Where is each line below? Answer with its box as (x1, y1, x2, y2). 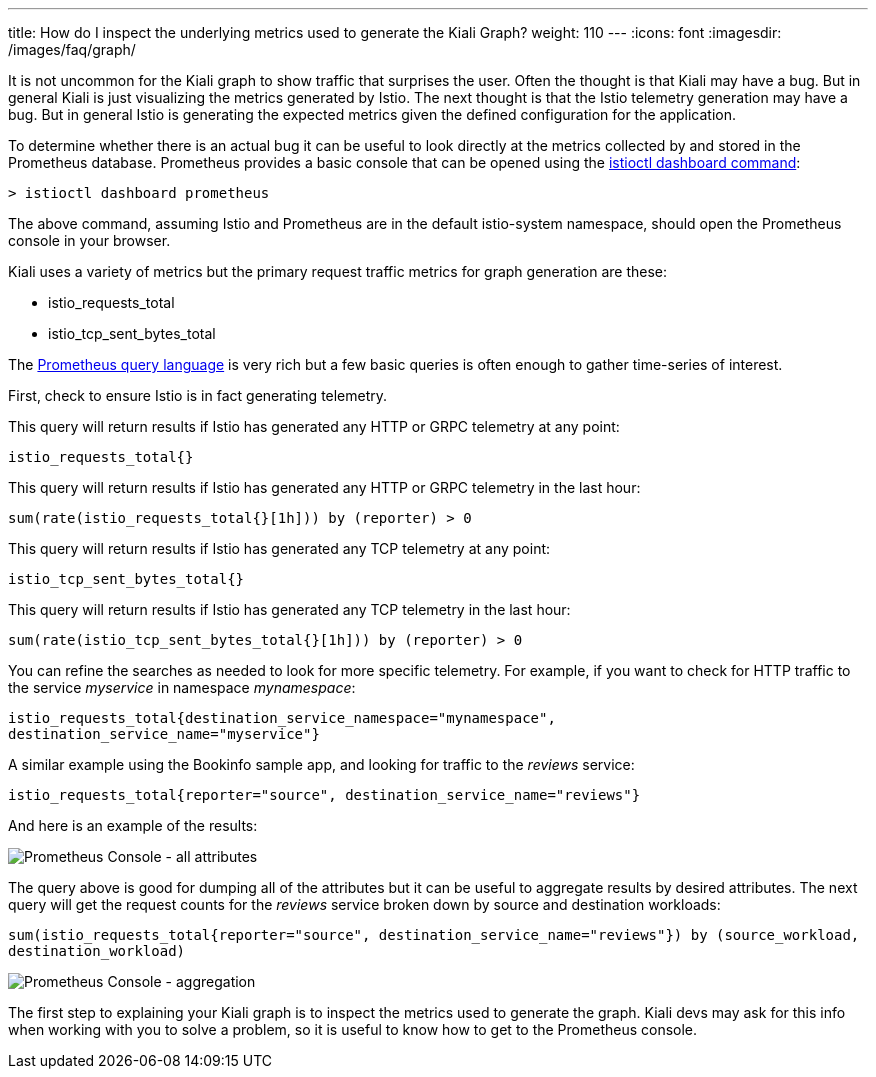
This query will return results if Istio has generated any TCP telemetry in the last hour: (8, 601, 571, 618)
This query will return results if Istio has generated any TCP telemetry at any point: (8, 540, 551, 557)
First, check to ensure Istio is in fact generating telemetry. (8, 387, 388, 404)
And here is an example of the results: (8, 817, 258, 834)
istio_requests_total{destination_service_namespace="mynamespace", (8, 710, 556, 726)
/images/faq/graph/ (8, 41, 136, 58)
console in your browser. (8, 232, 171, 249)
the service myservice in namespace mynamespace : (8, 679, 356, 696)
